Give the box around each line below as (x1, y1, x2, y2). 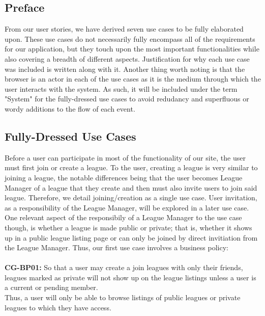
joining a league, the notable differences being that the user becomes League (5, 172, 243, 182)
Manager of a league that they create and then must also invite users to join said (5, 182, 257, 193)
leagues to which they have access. (5, 302, 111, 312)
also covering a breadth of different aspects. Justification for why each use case (5, 53, 250, 64)
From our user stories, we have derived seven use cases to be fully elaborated (5, 23, 244, 34)
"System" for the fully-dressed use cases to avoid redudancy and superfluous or (5, 93, 249, 104)
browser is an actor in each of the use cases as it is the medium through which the (5, 73, 261, 84)
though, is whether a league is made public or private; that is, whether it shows (5, 222, 252, 232)
